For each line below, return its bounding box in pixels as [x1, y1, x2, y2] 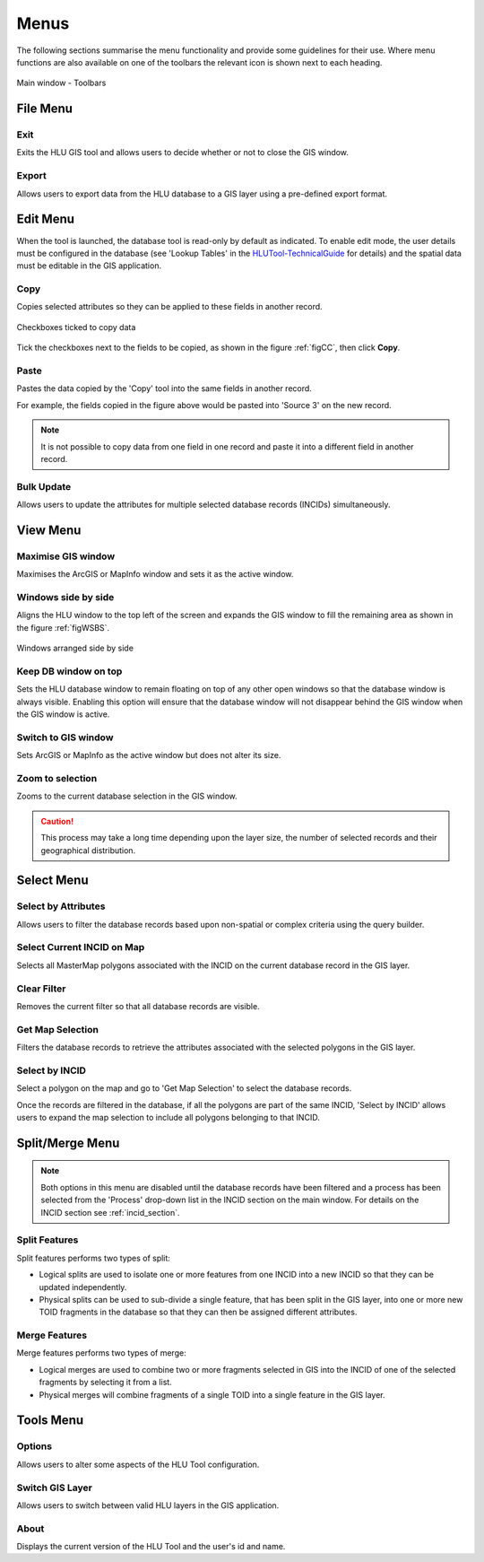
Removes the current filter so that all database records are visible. [16, 1000, 260, 1011]
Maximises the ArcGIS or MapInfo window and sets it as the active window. [16, 569, 294, 580]
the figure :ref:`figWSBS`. [16, 622, 110, 633]
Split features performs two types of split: [16, 1252, 170, 1263]
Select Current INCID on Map [16, 941, 145, 954]
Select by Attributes [16, 900, 106, 912]
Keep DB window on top [16, 665, 123, 677]
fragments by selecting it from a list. [39, 1377, 172, 1388]
